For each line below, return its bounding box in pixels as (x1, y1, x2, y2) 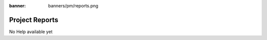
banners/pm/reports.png (48, 3, 98, 8)
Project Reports (9, 15, 59, 24)
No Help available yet (9, 29, 53, 35)
